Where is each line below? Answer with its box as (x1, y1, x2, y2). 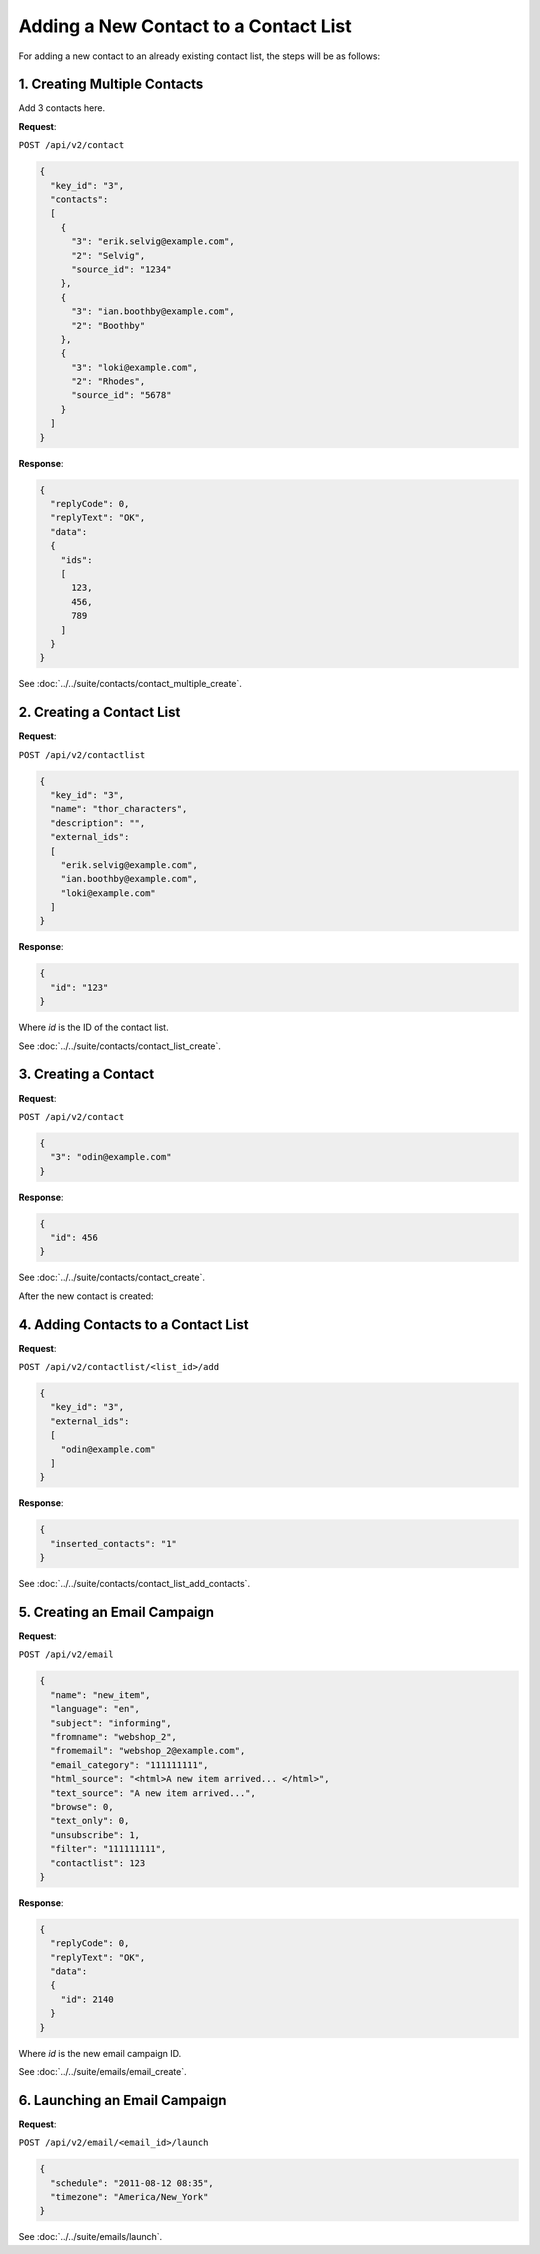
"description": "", (50, 817, 146, 829)
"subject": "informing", (50, 1717, 172, 1729)
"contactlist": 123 (50, 1857, 146, 1869)
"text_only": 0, (50, 1815, 130, 1827)
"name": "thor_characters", (50, 803, 188, 815)
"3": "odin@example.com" (50, 1151, 172, 1163)
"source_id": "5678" (71, 390, 172, 401)
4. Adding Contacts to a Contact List (18, 1316, 249, 1333)
